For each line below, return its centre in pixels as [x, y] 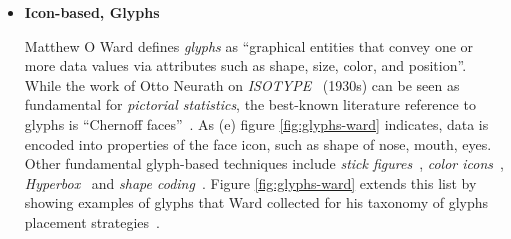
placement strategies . [92, 221]
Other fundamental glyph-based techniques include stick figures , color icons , [264, 163]
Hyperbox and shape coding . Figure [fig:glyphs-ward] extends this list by [250, 182]
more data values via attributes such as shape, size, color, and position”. [245, 65]
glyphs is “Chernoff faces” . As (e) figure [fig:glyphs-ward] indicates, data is [256, 123]
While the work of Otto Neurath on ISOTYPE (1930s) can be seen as [242, 84]
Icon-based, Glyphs [92, 12]
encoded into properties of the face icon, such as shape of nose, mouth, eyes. [258, 143]
